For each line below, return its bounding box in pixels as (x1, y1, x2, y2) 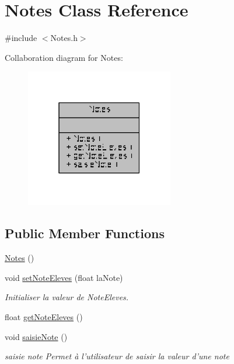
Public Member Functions (5, 224, 165, 242)
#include (5, 32, 37, 44)
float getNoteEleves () (5, 310, 83, 322)
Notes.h (50, 32, 78, 44)
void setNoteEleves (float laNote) (5, 271, 123, 283)
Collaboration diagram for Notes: (5, 51, 123, 63)
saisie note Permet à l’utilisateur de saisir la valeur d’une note (5, 350, 229, 362)
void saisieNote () (5, 330, 68, 342)
